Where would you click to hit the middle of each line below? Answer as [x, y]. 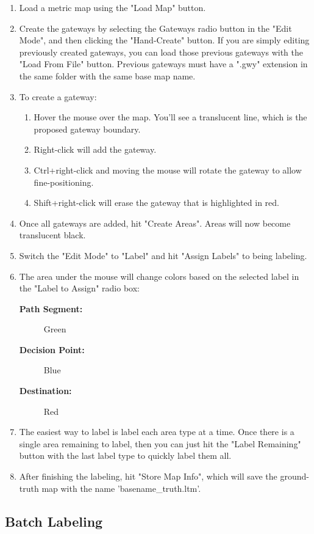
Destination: [45, 391]
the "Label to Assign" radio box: [79, 288]
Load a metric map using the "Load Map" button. [112, 7]
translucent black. [52, 235]
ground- [294, 476]
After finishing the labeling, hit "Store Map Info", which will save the [148, 476]
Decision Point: [52, 349]
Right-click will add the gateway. [95, 149]
